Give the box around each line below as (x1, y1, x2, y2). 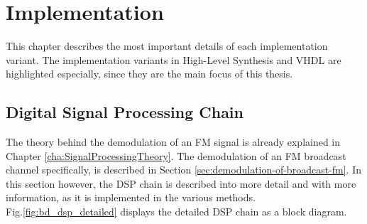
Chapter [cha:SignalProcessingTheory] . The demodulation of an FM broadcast (6, 148, 346, 163)
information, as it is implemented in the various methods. (6, 190, 256, 205)
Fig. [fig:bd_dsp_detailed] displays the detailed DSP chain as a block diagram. (6, 204, 347, 219)
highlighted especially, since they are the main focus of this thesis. (6, 66, 293, 81)
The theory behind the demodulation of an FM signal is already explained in (6, 134, 341, 149)
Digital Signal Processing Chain (6, 101, 243, 123)
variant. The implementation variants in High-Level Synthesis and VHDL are (6, 52, 341, 67)
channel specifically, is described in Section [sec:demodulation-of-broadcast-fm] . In (6, 162, 362, 177)
